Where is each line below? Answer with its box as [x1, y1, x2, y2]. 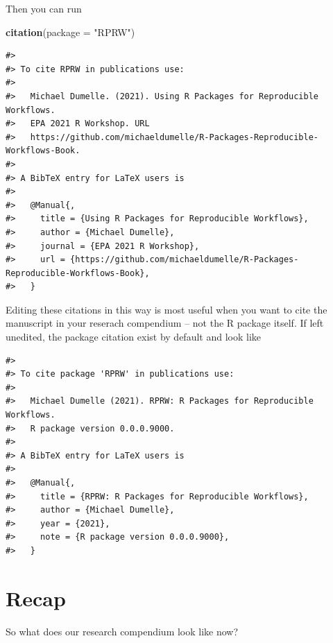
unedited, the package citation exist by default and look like [6, 329, 261, 344]
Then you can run [6, 1, 82, 15]
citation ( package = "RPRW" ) [6, 24, 135, 39]
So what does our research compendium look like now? [6, 624, 239, 638]
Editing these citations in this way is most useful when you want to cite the [6, 302, 327, 316]
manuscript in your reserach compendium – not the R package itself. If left [6, 316, 324, 330]
